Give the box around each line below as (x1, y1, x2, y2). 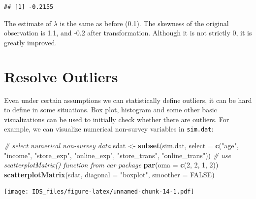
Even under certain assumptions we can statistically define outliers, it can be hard (4, 95, 252, 105)
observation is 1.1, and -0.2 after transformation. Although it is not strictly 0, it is (4, 28, 252, 38)
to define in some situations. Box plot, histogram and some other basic (4, 104, 217, 115)
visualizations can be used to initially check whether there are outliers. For (4, 114, 229, 124)
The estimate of (4, 18, 52, 28)
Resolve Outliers (4, 66, 118, 86)
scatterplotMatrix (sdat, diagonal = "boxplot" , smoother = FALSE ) (4, 169, 215, 179)
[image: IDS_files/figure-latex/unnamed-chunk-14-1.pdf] (4, 188, 194, 196)
